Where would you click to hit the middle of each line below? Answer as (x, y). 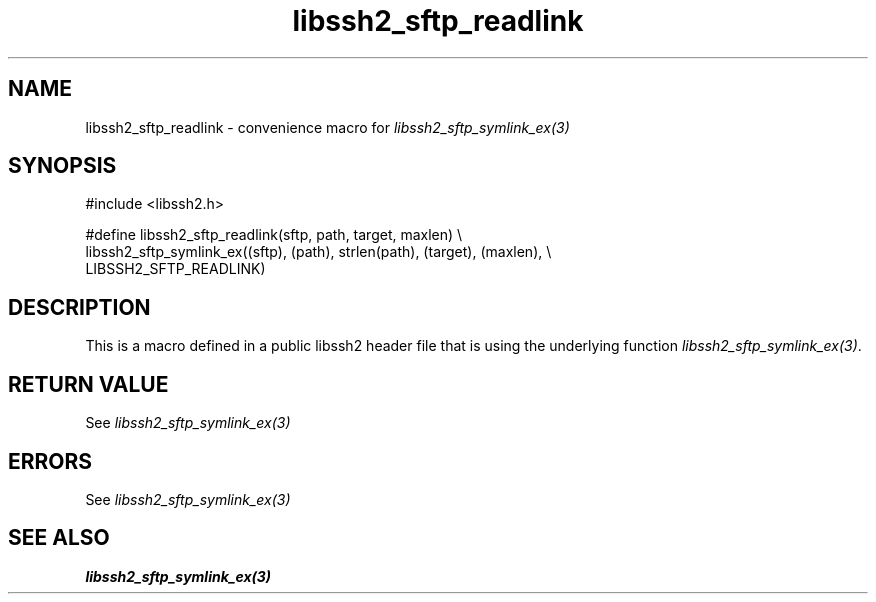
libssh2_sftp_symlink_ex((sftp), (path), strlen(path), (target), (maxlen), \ (318, 252)
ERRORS (50, 461)
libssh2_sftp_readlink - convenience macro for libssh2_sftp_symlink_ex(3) (327, 127)
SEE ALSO (59, 538)
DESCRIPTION (79, 307)
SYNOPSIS (62, 166)
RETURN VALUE (88, 384)
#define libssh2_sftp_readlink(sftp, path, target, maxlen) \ (274, 235)
